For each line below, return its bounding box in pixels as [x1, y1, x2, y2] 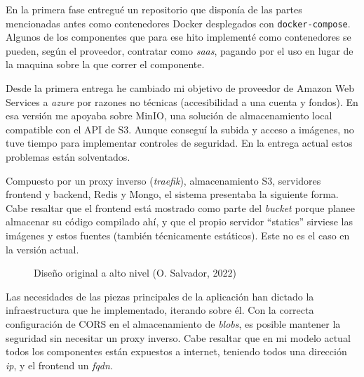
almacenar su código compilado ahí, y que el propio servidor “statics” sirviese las [6, 214, 353, 229]
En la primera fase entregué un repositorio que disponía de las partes [6, 2, 302, 16]
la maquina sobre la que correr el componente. [6, 57, 205, 72]
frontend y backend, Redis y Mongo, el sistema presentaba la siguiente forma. [6, 187, 339, 201]
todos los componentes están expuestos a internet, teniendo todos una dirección [6, 344, 347, 359]
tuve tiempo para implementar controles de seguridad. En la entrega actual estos [6, 135, 353, 150]
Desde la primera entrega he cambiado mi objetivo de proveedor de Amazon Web [6, 81, 355, 95]
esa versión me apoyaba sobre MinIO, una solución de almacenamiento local [6, 108, 332, 123]
